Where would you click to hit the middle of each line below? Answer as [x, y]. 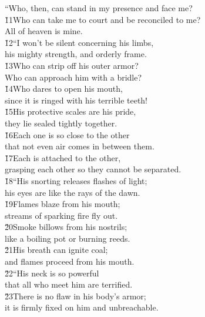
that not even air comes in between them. [80, 146]
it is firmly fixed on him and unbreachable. [82, 307]
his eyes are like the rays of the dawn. [73, 192]
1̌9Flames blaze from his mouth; [63, 204]
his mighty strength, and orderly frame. [76, 54]
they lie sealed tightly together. [61, 123]
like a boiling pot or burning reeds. [68, 238]
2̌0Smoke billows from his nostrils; [66, 227]
